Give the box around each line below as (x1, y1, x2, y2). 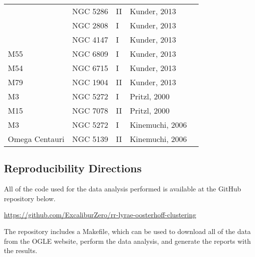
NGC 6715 (72, 62, 108, 73)
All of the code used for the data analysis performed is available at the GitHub (4, 184, 241, 194)
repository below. (4, 193, 56, 203)
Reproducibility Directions (4, 161, 142, 176)
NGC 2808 (72, 20, 108, 31)
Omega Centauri (8, 133, 65, 144)
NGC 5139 (72, 133, 108, 144)
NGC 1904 (72, 76, 108, 88)
